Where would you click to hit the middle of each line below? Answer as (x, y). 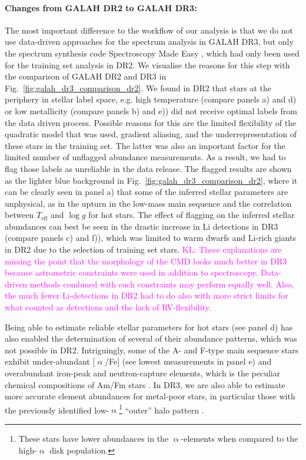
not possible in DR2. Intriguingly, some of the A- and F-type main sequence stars (152, 350)
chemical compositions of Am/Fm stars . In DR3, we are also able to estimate (145, 384)
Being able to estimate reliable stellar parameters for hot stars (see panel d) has (149, 327)
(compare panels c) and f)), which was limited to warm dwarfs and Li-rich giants (150, 238)
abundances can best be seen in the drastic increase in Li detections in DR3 (142, 226)
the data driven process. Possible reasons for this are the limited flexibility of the (151, 122)
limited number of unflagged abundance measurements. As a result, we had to (145, 157)
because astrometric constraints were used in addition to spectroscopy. (132, 272)
